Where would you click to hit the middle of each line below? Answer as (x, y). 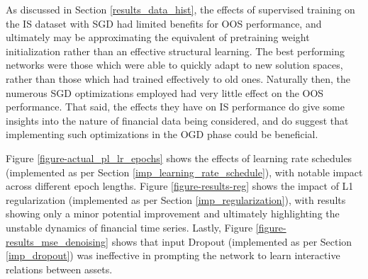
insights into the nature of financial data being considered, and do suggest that (177, 120)
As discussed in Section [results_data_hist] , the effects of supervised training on (180, 9)
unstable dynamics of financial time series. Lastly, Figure (129, 227)
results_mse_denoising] (57, 241)
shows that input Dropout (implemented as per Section (232, 241)
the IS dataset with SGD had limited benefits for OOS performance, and (164, 23)
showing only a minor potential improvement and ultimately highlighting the (173, 213)
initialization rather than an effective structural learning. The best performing (175, 51)
